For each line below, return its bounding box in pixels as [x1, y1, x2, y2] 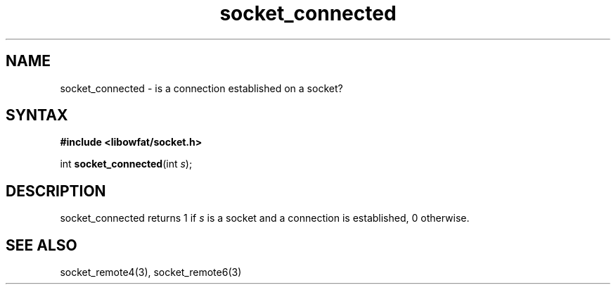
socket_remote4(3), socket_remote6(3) [60, 266, 242, 279]
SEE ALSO [6, 236, 77, 254]
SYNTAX [6, 106, 68, 125]
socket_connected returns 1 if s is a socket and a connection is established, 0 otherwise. [60, 212, 470, 225]
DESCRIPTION [6, 182, 106, 200]
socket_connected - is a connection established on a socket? [60, 82, 343, 94]
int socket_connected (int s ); [60, 158, 193, 170]
